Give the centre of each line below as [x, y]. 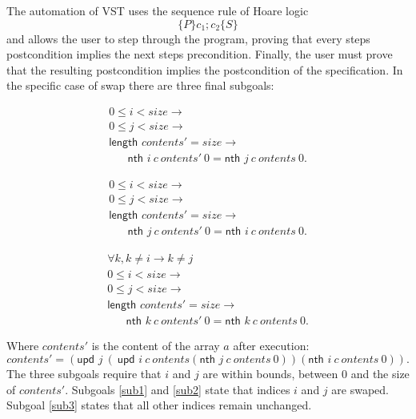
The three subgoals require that [84, 373]
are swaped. [360, 389]
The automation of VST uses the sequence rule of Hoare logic [158, 10]
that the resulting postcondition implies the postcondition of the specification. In [205, 69]
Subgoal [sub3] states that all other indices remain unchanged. [159, 405]
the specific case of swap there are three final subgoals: [140, 85]
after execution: [271, 346]
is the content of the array [156, 346]
